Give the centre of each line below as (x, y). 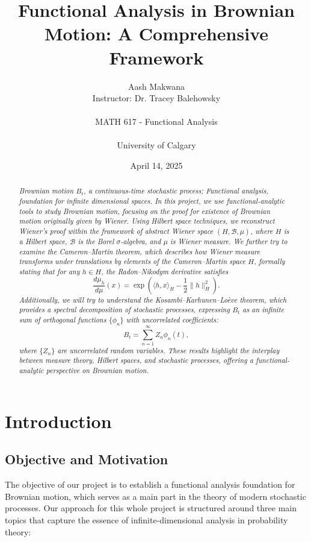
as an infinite (263, 310)
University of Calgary (156, 145)
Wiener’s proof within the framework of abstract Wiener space (116, 231)
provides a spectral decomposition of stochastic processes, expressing (124, 310)
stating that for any (49, 272)
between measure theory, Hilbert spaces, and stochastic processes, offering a (136, 360)
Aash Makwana (156, 86)
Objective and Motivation (87, 459)
